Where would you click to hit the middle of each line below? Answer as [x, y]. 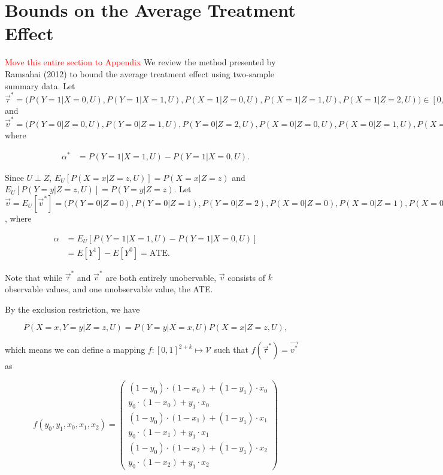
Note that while [34, 277]
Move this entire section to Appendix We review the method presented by [140, 62]
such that [231, 350]
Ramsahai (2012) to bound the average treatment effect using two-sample [140, 73]
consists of [247, 277]
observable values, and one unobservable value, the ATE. [109, 288]
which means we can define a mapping [75, 350]
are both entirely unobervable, [161, 277]
